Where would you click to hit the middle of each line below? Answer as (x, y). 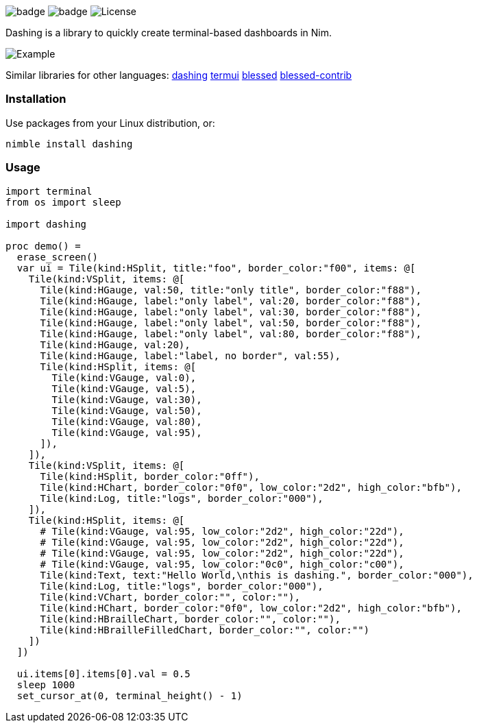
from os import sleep (63, 202)
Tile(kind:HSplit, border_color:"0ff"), (150, 476)
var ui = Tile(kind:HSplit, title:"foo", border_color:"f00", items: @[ (216, 268)
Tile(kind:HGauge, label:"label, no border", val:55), (190, 355)
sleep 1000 (46, 684)
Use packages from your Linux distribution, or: (110, 123)
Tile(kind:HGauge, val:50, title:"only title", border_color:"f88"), (231, 290)
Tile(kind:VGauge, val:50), (127, 410)
